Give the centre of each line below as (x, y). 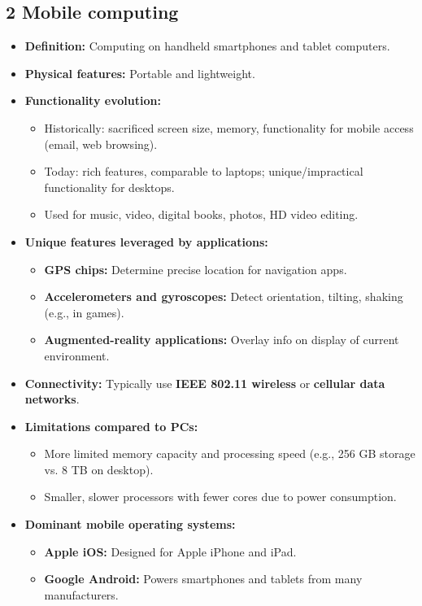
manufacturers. (81, 594)
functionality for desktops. (109, 187)
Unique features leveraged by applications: (146, 241)
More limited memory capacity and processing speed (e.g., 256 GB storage (230, 453)
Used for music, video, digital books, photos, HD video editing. (201, 214)
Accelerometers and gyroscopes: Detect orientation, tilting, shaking (224, 296)
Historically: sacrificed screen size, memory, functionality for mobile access (229, 127)
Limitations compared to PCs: (111, 426)
